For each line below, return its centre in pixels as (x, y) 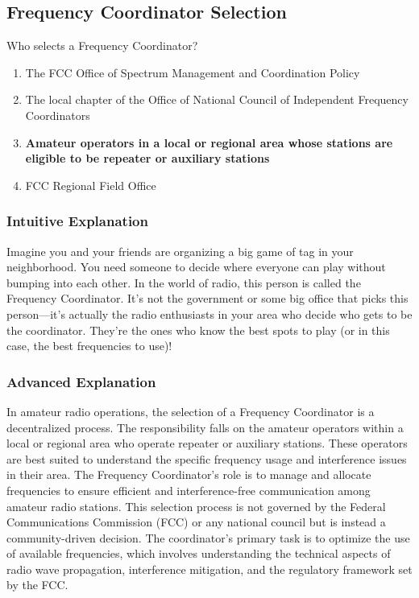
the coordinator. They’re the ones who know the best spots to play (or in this (198, 330)
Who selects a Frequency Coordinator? (102, 45)
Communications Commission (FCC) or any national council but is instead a (196, 522)
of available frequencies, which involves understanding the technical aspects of (199, 553)
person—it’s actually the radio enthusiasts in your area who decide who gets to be (209, 313)
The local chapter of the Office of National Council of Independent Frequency (217, 99)
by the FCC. (37, 585)
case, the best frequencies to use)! (89, 346)
